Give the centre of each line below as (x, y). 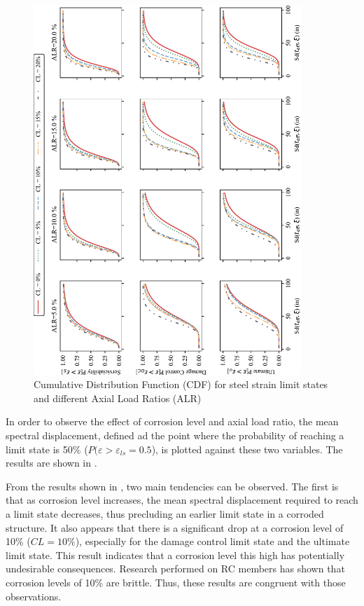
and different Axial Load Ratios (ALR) (118, 398)
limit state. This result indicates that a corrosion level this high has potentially (175, 555)
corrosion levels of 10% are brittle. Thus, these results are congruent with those (176, 582)
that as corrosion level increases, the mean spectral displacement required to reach (182, 500)
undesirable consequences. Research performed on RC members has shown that (175, 569)
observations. (34, 596)
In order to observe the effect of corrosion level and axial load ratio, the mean (172, 421)
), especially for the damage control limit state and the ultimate (212, 541)
